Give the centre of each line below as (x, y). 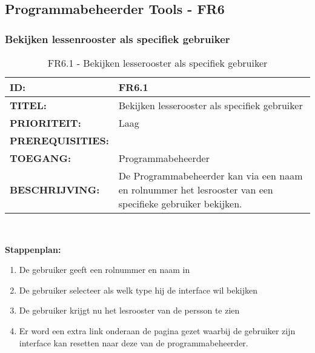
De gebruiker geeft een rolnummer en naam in (104, 270)
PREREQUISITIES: (59, 140)
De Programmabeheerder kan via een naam (211, 176)
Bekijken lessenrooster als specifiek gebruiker (118, 39)
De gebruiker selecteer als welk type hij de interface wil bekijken (138, 290)
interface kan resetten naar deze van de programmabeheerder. (134, 342)
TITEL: (28, 105)
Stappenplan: (33, 249)
